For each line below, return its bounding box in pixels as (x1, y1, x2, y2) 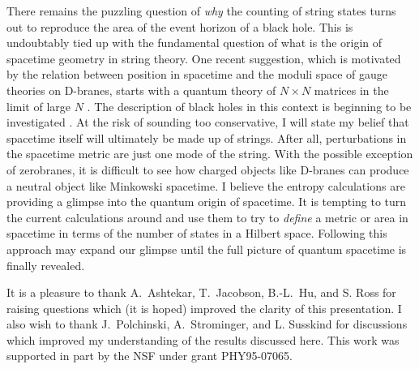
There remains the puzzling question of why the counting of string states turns (6, 2, 396, 19)
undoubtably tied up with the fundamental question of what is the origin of (6, 34, 383, 51)
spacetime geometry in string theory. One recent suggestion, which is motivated (6, 49, 401, 67)
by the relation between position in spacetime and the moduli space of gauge (6, 66, 388, 83)
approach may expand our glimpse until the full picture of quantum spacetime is (6, 240, 407, 257)
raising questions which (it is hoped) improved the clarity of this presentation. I (6, 299, 402, 316)
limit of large (6, 97, 71, 114)
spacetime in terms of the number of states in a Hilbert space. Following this (6, 225, 387, 242)
